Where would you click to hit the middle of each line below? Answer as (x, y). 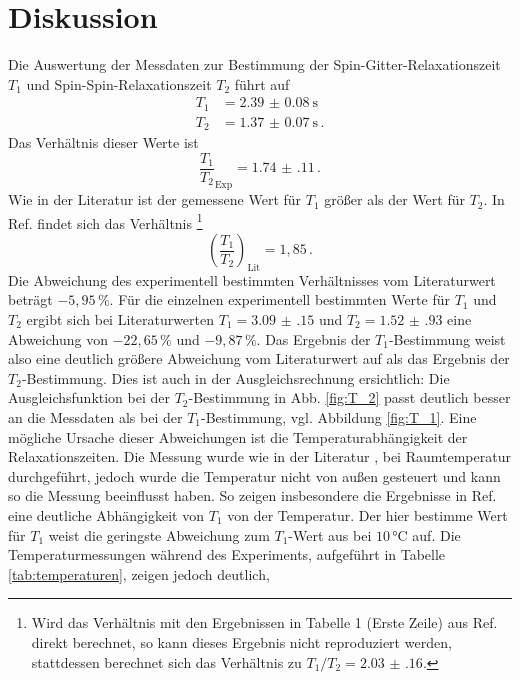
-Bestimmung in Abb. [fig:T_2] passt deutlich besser (349, 397)
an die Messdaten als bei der (95, 416)
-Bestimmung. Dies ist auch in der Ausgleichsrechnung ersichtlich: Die (235, 377)
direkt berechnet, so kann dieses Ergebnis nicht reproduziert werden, (241, 641)
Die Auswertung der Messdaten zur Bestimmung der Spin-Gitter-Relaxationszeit (254, 64)
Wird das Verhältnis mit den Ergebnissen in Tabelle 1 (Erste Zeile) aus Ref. (264, 622)
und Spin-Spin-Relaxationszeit (119, 83)
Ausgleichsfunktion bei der (89, 397)
